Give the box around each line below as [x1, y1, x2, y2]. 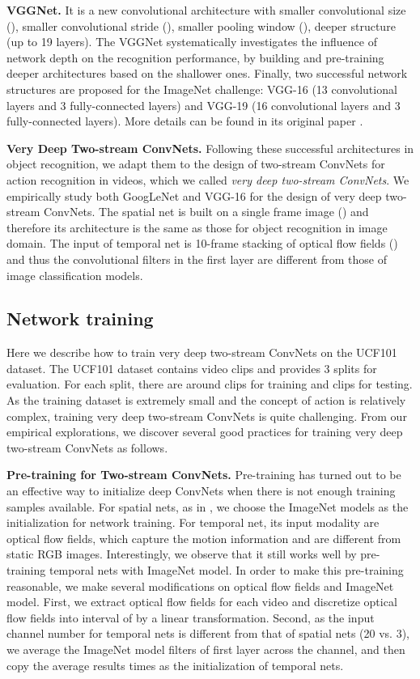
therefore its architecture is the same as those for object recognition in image [6, 219, 388, 236]
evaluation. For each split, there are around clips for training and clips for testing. [6, 376, 413, 393]
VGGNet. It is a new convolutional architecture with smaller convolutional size [6, 2, 406, 18]
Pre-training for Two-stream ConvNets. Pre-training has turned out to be [6, 466, 401, 483]
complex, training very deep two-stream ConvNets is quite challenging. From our [6, 407, 407, 424]
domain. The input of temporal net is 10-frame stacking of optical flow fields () [6, 235, 398, 252]
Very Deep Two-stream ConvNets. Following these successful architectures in [6, 139, 414, 156]
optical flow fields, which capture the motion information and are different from [6, 529, 401, 546]
